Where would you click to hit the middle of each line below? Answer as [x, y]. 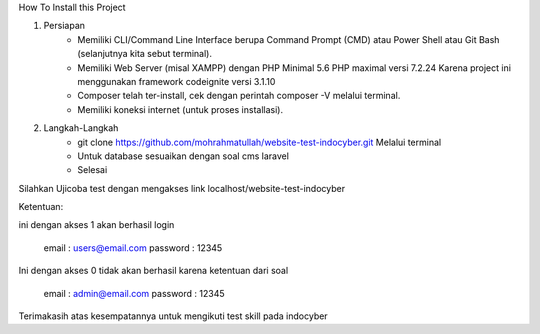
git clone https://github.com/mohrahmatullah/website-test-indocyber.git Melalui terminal [259, 142]
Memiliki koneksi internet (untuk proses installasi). [180, 109]
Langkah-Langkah [81, 128]
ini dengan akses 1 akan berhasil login [96, 225]
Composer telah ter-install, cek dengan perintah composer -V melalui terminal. [239, 96]
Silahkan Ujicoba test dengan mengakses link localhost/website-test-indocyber [181, 188]
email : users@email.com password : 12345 [133, 247]
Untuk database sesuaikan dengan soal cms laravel [183, 156]
